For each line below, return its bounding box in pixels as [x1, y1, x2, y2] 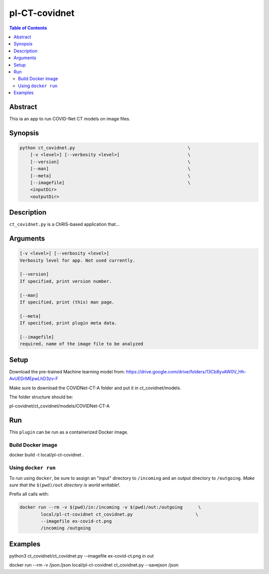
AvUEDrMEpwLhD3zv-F [9, 376, 58, 382]
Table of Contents [9, 25, 47, 31]
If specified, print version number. [19, 278, 112, 284]
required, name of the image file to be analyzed [19, 341, 143, 347]
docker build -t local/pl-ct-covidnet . [9, 452, 84, 458]
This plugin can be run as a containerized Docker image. [9, 429, 129, 435]
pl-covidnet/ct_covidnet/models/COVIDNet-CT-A [9, 403, 110, 409]
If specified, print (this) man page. [19, 299, 115, 305]
